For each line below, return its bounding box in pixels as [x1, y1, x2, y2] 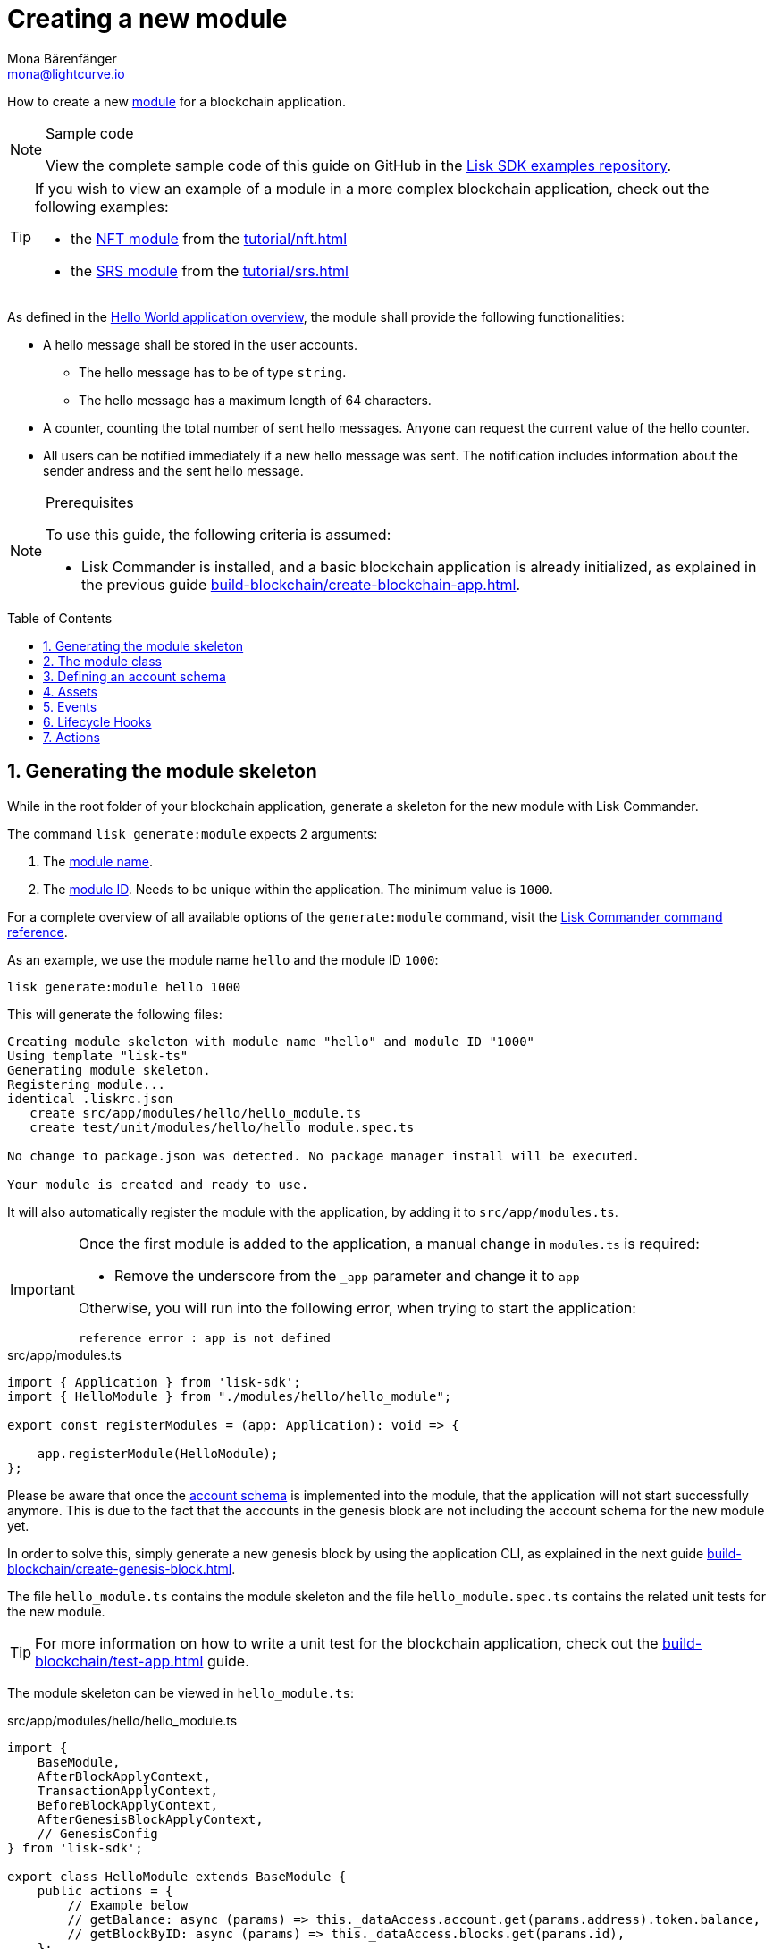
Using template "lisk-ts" [7, 1048, 189, 1063]
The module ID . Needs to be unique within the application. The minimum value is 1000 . [43, 881, 553, 897]
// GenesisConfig [37, 1826, 158, 1841]
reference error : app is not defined [78, 1330, 331, 1345]
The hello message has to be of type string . [79, 364, 347, 380]
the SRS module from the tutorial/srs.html [71, 261, 349, 280]
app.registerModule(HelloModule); [37, 1446, 279, 1461]
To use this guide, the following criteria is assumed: [46, 525, 391, 544]
